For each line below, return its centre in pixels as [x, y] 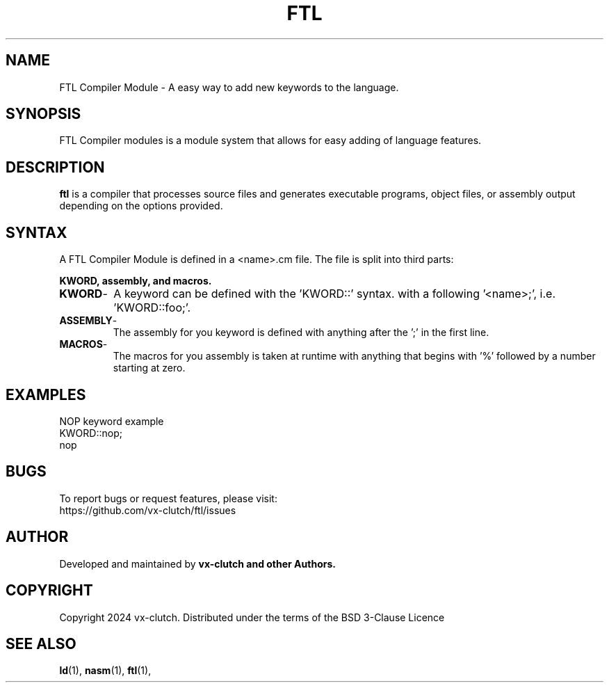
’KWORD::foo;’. [152, 308]
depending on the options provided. [141, 206]
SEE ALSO [41, 643]
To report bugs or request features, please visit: [168, 498]
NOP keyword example [112, 421]
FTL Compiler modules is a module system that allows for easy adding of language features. [270, 141]
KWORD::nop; [91, 433]
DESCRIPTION [55, 167]
